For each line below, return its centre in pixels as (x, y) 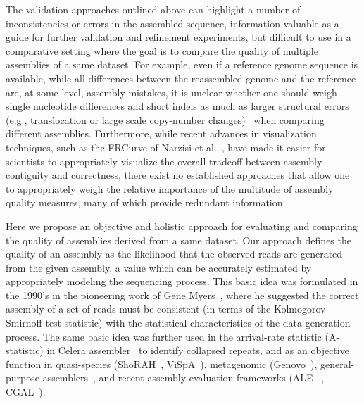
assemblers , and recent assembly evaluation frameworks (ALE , (183, 378)
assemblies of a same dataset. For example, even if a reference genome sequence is (182, 64)
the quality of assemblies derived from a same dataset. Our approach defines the (178, 240)
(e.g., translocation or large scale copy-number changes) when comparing (165, 119)
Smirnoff (24, 323)
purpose (23, 378)
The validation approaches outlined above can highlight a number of (153, 9)
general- (337, 364)
